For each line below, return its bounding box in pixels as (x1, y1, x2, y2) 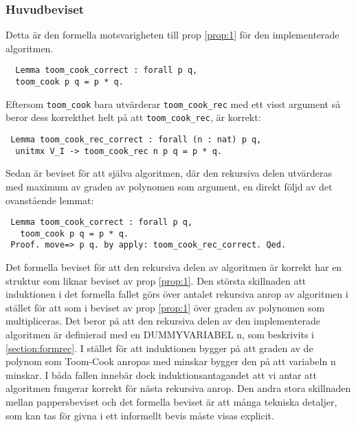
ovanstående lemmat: (5, 193, 94, 207)
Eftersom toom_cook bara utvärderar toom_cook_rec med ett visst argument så (5, 96, 341, 111)
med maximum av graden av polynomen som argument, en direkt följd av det (5, 179, 333, 193)
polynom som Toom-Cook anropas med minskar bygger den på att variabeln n (5, 354, 336, 369)
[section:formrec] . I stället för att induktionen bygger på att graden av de (5, 340, 313, 355)
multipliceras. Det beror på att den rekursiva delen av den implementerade (5, 314, 320, 328)
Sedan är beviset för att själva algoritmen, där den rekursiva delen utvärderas (5, 166, 333, 180)
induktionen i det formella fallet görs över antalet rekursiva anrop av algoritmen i (5, 287, 348, 301)
